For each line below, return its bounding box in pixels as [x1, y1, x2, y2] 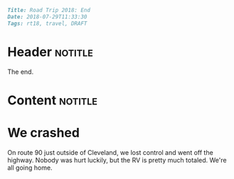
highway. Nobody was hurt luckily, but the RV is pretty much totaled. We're [7, 156, 227, 164]
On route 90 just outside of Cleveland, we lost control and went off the [7, 148, 213, 156]
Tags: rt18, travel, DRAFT [7, 20, 87, 27]
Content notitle [7, 92, 98, 108]
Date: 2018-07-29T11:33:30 [7, 13, 87, 21]
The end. [7, 67, 34, 76]
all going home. [7, 163, 53, 172]
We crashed [7, 124, 80, 141]
